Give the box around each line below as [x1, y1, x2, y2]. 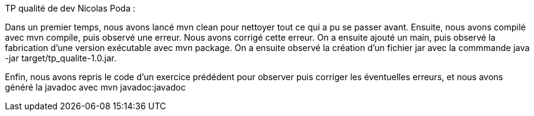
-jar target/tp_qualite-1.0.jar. [5, 53, 117, 63]
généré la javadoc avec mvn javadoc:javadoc [5, 82, 186, 92]
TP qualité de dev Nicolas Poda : [5, 3, 136, 13]
